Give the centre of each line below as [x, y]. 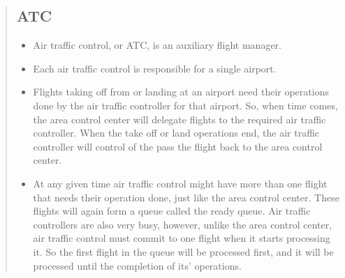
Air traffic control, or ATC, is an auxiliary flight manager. [157, 45]
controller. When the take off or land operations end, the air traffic [176, 133]
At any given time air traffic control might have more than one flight [180, 183]
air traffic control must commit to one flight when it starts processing [182, 238]
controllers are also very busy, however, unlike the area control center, [183, 224]
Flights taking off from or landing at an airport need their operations [181, 92]
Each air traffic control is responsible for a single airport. [155, 68]
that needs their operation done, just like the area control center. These [186, 197]
